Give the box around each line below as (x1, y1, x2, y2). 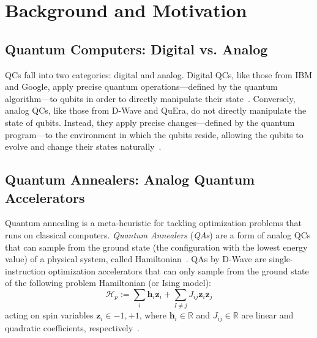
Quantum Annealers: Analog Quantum (5, 170, 255, 189)
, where (139, 309, 166, 321)
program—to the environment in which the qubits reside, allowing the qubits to (5, 128, 304, 141)
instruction (5, 264, 46, 277)
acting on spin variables (5, 309, 94, 321)
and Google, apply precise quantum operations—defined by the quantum (5, 80, 278, 93)
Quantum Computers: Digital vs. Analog (5, 39, 268, 58)
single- (269, 252, 293, 265)
